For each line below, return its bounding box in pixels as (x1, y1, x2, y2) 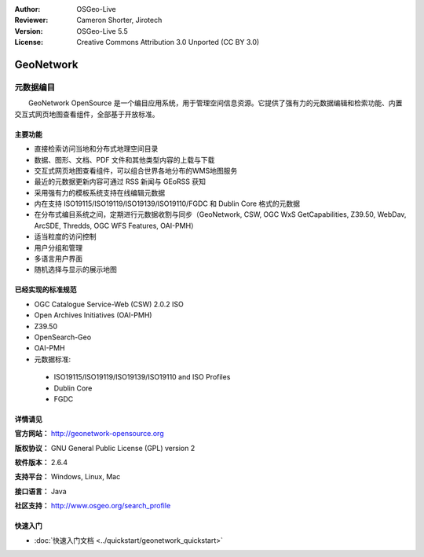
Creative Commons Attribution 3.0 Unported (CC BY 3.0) (76, 38, 260, 47)
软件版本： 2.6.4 (14, 458, 68, 467)
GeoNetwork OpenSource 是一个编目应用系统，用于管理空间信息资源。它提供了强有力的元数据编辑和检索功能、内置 (27, 98, 403, 108)
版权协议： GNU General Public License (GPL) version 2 (14, 443, 196, 453)
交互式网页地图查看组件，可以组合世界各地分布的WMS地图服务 (34, 166, 238, 175)
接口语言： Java (14, 486, 67, 496)
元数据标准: (34, 354, 71, 364)
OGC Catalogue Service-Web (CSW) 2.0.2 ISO (34, 299, 185, 309)
